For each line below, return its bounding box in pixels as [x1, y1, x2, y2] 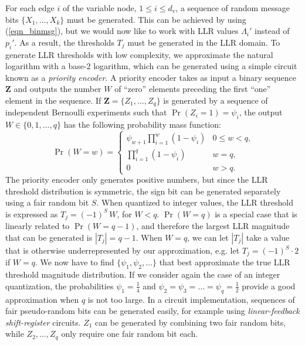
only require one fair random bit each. [61, 327, 198, 340]
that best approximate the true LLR [159, 256, 290, 268]
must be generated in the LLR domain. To [127, 36, 280, 48]
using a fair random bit [5, 196, 89, 209]
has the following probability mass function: [63, 118, 221, 131]
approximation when [5, 293, 79, 305]
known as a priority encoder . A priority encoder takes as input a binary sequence [5, 71, 296, 83]
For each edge [5, 2, 55, 13]
